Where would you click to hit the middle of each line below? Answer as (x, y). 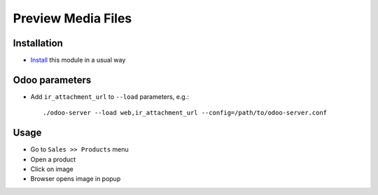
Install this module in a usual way (78, 60)
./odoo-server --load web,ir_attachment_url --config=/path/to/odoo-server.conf (185, 113)
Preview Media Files (72, 18)
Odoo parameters (52, 80)
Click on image (52, 169)
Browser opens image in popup (76, 179)
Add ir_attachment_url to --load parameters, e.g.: (110, 96)
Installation (38, 43)
